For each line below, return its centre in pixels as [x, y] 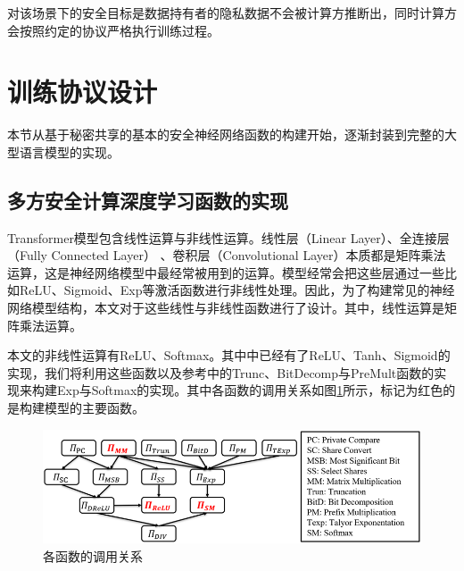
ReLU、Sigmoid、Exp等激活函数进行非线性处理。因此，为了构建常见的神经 [237, 290]
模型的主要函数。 [94, 408]
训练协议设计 [83, 92]
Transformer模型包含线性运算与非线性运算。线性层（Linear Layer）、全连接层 [228, 237]
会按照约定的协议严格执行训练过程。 [113, 30]
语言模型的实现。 [69, 151]
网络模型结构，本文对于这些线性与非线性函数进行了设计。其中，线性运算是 [226, 308]
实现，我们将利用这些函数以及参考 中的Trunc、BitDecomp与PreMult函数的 [221, 372]
